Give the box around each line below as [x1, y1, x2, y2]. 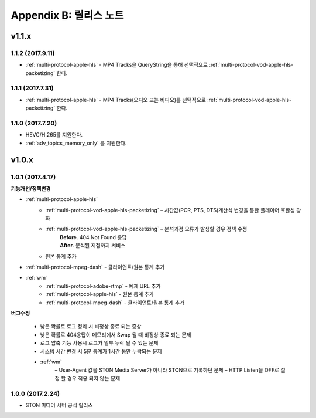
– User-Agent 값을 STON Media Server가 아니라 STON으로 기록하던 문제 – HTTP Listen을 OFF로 [54, 366, 280, 373]
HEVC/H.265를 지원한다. [25, 131, 83, 138]
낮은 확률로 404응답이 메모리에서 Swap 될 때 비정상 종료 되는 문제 [40, 331, 191, 338]
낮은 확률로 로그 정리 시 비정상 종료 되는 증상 [40, 323, 142, 330]
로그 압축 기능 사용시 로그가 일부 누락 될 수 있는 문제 [40, 339, 159, 346]
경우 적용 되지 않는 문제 [67, 375, 121, 382]
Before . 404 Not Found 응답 [60, 233, 127, 240]
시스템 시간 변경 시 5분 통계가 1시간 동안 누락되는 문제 [40, 348, 162, 355]
